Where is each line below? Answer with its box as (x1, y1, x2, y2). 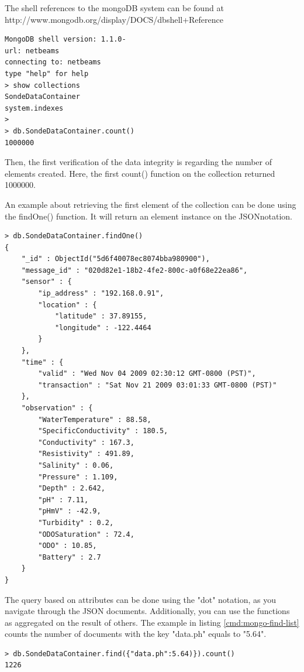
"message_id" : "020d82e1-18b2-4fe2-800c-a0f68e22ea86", (21, 266, 248, 275)
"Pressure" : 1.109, (38, 472, 118, 481)
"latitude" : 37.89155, (54, 312, 147, 321)
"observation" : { (21, 404, 93, 412)
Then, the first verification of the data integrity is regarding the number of (5, 156, 272, 168)
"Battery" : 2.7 (38, 553, 101, 561)
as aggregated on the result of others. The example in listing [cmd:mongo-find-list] (5, 616, 299, 628)
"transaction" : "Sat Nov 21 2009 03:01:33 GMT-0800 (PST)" (38, 380, 277, 389)
